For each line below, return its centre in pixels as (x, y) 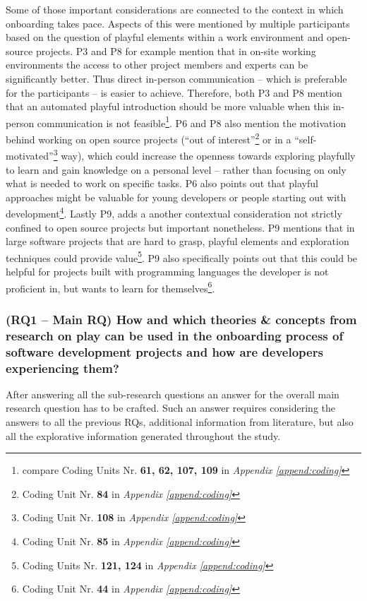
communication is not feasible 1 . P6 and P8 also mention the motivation (192, 121)
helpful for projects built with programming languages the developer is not (167, 271)
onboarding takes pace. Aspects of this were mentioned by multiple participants (178, 23)
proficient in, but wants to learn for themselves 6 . (110, 287)
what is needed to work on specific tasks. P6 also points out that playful (162, 183)
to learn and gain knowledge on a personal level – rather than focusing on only (176, 169)
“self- (306, 139)
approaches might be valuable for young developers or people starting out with (176, 197)
